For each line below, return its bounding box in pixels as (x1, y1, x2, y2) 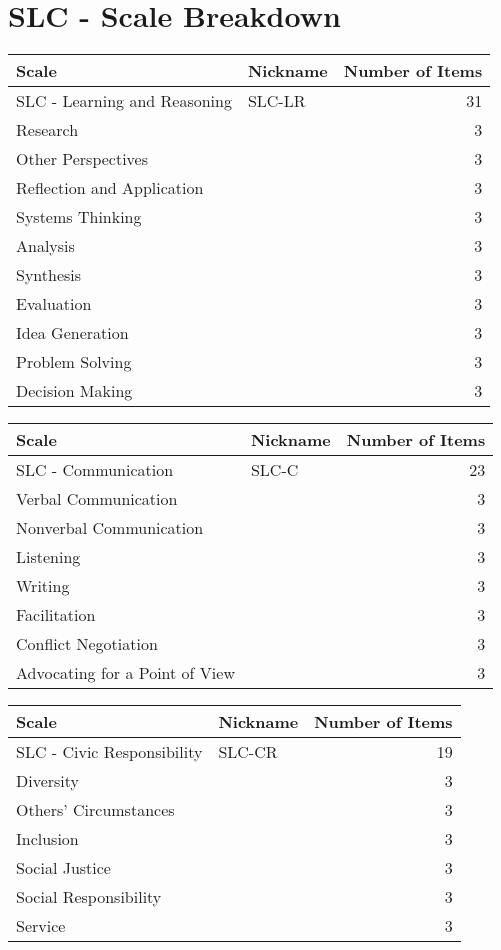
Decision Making (16, 379, 133, 403)
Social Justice (16, 856, 111, 880)
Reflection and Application (16, 176, 204, 200)
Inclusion (16, 827, 79, 851)
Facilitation (16, 603, 96, 627)
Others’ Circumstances (16, 798, 175, 822)
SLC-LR (247, 89, 306, 113)
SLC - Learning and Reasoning (16, 89, 232, 113)
